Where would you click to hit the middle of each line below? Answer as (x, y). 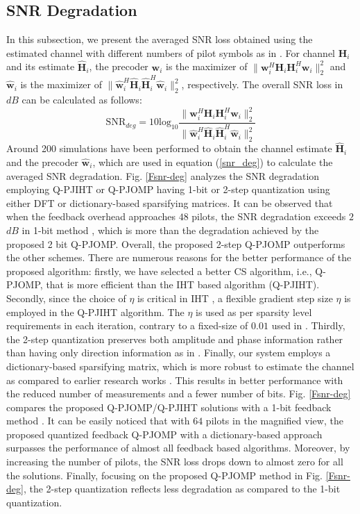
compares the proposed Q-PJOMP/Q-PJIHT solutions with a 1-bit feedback (169, 407)
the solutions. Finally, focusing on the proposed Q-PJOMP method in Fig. (165, 475)
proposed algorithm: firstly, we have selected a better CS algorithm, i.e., (159, 271)
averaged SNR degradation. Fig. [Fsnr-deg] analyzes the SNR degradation (163, 175)
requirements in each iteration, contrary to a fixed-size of (127, 325)
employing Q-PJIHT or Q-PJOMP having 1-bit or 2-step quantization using (168, 189)
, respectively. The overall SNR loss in (262, 84)
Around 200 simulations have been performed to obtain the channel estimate (169, 148)
